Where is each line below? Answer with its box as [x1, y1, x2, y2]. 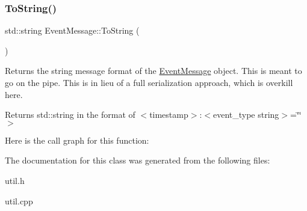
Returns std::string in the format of [5, 108, 135, 121]
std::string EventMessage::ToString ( [5, 24, 140, 37]
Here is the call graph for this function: [5, 133, 149, 146]
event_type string [212, 108, 279, 121]
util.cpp [5, 194, 33, 207]
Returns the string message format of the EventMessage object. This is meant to [5, 64, 302, 77]
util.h [5, 174, 25, 186]
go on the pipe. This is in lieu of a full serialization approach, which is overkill [5, 76, 293, 88]
